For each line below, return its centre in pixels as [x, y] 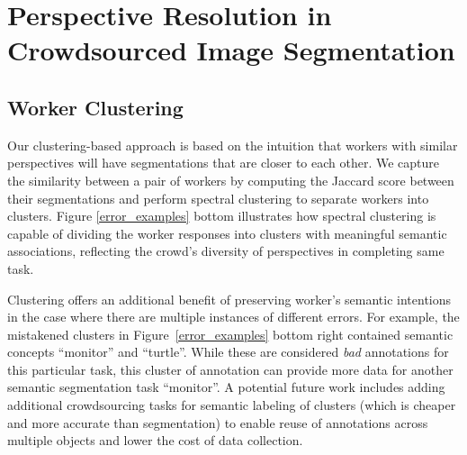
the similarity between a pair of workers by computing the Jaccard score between [231, 180]
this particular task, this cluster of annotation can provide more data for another [230, 369]
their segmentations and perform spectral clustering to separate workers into [218, 198]
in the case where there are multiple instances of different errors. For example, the [233, 317]
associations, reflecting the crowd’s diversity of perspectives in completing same [226, 251]
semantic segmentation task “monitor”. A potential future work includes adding [226, 387]
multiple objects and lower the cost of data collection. [155, 440]
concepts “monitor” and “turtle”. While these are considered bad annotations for [228, 352]
